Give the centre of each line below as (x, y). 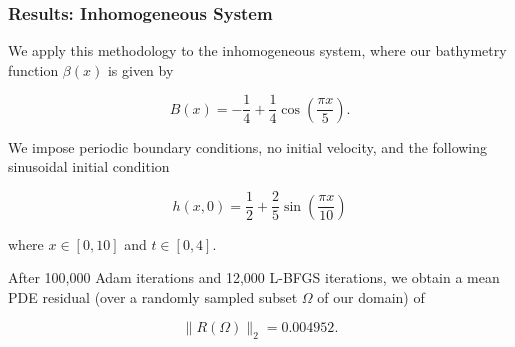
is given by (140, 69)
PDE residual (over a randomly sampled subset (153, 296)
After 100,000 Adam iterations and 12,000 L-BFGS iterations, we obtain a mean (254, 277)
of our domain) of (371, 296)
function (33, 69)
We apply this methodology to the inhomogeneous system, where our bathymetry (257, 50)
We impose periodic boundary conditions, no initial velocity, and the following (248, 146)
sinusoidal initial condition (89, 166)
